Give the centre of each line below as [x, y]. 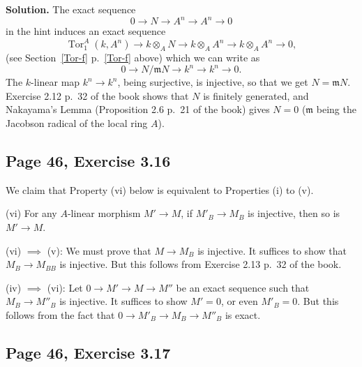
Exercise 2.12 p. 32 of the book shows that [97, 95]
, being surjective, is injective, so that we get [213, 82]
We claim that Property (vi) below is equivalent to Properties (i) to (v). [160, 189]
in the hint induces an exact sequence [86, 31]
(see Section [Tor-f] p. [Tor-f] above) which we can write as [133, 58]
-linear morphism [104, 213]
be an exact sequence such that [243, 287]
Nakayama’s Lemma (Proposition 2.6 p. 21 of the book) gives [138, 109]
